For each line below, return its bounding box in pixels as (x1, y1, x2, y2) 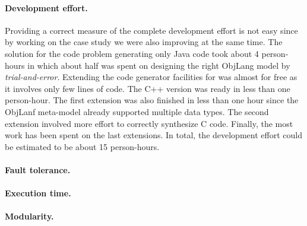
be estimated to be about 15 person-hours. (5, 140, 160, 152)
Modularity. (5, 210, 54, 222)
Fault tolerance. (5, 163, 71, 176)
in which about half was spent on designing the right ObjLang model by (27, 59, 290, 71)
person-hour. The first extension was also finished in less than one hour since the (5, 94, 299, 106)
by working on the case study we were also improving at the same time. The (5, 36, 283, 48)
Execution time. (5, 187, 71, 199)
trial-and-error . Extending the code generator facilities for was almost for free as (5, 71, 297, 83)
